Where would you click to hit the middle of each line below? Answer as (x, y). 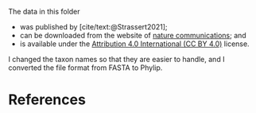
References (47, 100)
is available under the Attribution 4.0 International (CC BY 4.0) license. (134, 44)
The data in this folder (45, 12)
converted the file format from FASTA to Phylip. (85, 68)
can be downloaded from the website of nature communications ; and (133, 35)
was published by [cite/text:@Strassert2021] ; (94, 27)
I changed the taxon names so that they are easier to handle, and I (116, 59)
